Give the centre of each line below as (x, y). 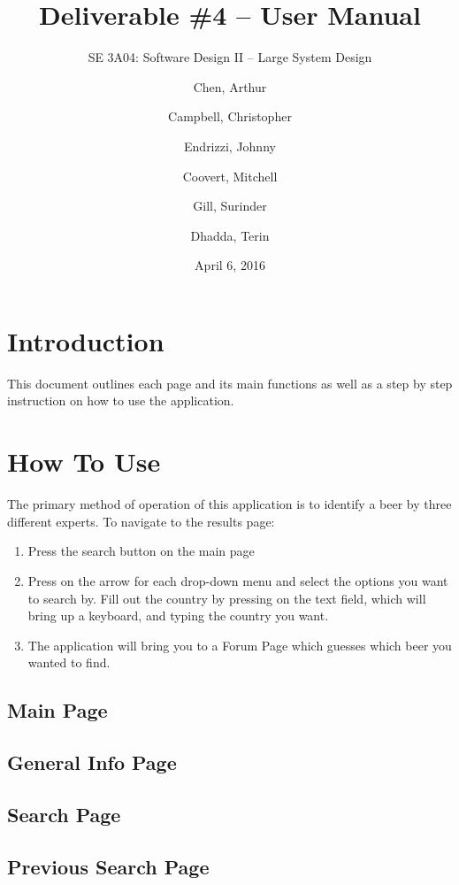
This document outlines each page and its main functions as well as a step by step (230, 383)
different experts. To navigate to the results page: (141, 521)
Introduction (86, 340)
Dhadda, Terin (230, 235)
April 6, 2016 (230, 265)
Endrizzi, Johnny (230, 146)
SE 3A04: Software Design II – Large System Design (230, 57)
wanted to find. (69, 662)
